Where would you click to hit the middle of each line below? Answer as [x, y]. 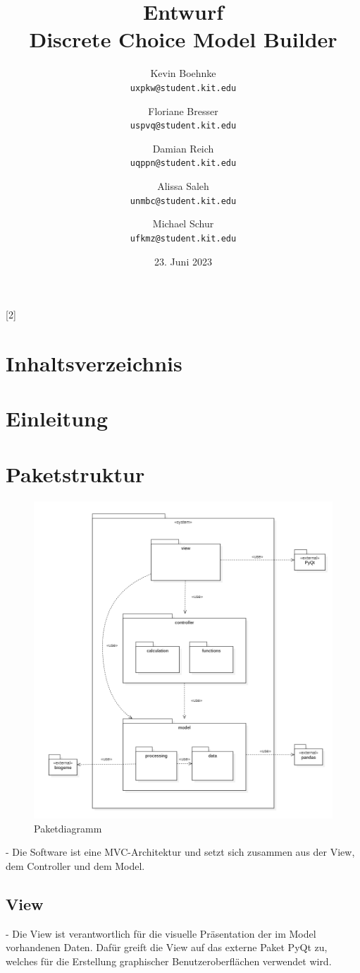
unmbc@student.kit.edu [183, 201]
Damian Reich [183, 148]
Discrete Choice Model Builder [183, 39]
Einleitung [57, 418]
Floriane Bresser [183, 111]
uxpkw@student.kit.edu [183, 88]
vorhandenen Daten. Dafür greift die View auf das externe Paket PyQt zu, [167, 947]
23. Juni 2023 [183, 261]
